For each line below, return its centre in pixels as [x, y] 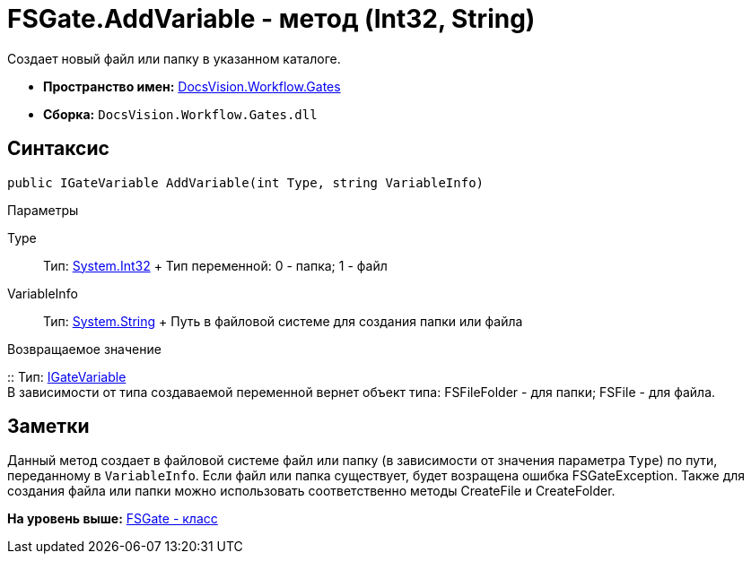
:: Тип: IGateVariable [67, 376]
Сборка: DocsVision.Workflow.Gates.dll [180, 114]
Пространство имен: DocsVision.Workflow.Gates [192, 86]
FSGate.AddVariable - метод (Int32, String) [271, 19]
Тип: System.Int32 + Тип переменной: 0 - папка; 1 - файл [215, 265]
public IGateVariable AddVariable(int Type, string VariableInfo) [246, 182]
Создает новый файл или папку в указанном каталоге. [174, 58]
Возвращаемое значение [84, 349]
